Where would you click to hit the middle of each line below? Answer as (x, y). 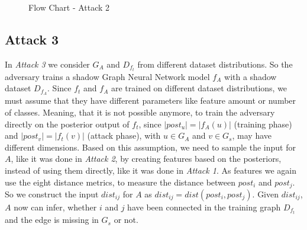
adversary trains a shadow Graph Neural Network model (107, 76)
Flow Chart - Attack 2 (69, 7)
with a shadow (251, 76)
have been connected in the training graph (204, 207)
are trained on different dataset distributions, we (199, 88)
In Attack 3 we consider (47, 64)
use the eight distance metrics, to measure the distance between (120, 182)
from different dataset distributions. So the (215, 64)
